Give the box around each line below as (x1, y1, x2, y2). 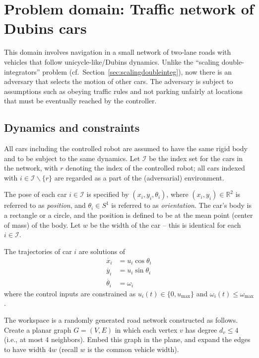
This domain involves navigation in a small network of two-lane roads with (4, 47, 231, 57)
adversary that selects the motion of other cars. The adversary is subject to (4, 76, 233, 87)
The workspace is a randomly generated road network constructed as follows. (4, 315, 238, 325)
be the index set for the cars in (149, 153, 243, 163)
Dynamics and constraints (4, 120, 140, 135)
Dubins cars (4, 18, 87, 38)
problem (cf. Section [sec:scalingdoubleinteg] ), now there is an (42, 66, 232, 77)
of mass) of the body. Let (4, 219, 81, 230)
